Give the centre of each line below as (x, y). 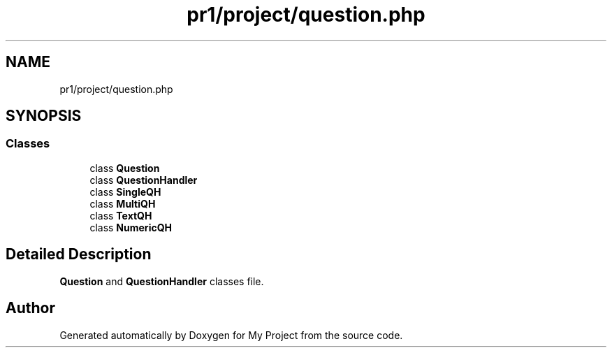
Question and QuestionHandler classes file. (162, 281)
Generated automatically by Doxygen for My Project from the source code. (231, 335)
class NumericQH (131, 227)
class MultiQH (123, 203)
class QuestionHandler (144, 180)
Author (30, 308)
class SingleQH (125, 192)
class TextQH (121, 215)
